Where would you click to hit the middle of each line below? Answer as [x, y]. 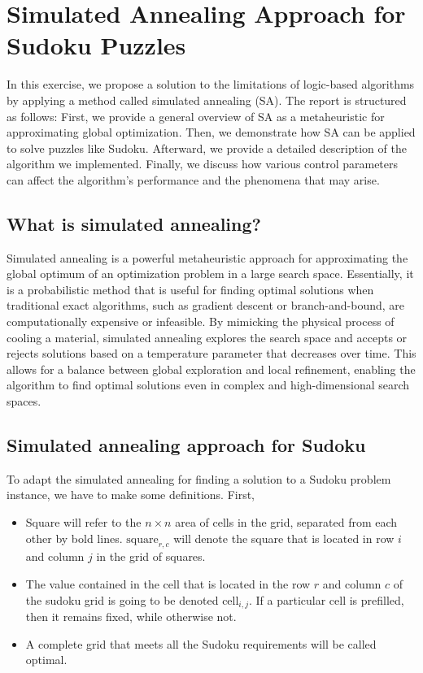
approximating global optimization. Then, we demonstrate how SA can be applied [211, 132]
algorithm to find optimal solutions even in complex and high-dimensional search [208, 385]
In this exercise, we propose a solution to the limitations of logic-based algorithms [211, 84]
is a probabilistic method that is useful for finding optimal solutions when [190, 289]
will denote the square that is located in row [284, 538]
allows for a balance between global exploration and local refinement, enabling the [211, 369]
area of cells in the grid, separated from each [286, 522]
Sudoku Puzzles [96, 45]
